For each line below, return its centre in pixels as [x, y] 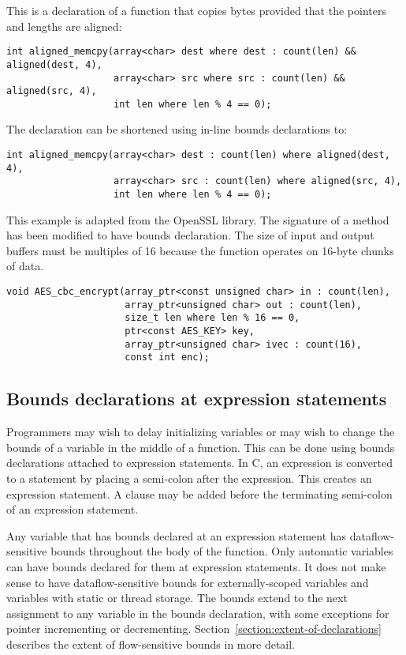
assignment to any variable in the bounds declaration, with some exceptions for [198, 613]
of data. [25, 266]
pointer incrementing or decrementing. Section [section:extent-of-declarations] [194, 629]
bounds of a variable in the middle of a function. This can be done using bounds [201, 447]
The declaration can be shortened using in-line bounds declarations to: [177, 129]
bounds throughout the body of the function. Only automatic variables [222, 551]
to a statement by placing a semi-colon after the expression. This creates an [189, 478]
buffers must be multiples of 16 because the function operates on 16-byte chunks [200, 250]
